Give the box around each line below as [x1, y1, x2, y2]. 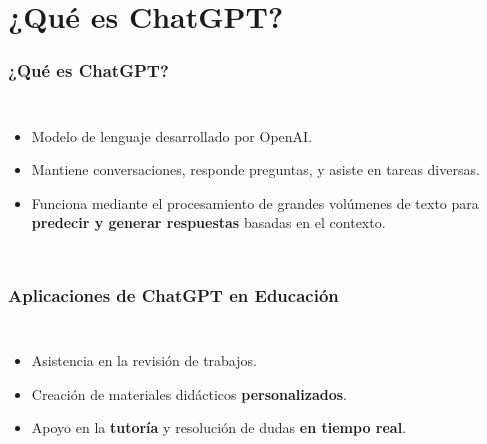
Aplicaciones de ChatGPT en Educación [8, 282, 339, 307]
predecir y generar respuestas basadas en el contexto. [31, 212, 386, 233]
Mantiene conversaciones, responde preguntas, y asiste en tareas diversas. [31, 159, 480, 180]
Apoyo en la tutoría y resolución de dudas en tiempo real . [31, 417, 406, 438]
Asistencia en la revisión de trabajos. [31, 350, 257, 371]
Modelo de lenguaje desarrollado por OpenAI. [31, 125, 313, 146]
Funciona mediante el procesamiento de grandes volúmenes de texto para [31, 192, 479, 213]
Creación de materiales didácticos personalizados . [31, 383, 347, 404]
